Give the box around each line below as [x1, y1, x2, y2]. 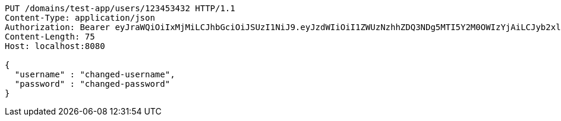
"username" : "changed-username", [14, 70, 175, 79]
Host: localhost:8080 [5, 41, 105, 51]
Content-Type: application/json [5, 13, 155, 22]
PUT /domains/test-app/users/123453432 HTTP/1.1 [5, 4, 235, 13]
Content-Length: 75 [5, 32, 95, 41]
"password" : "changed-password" [14, 79, 171, 89]
